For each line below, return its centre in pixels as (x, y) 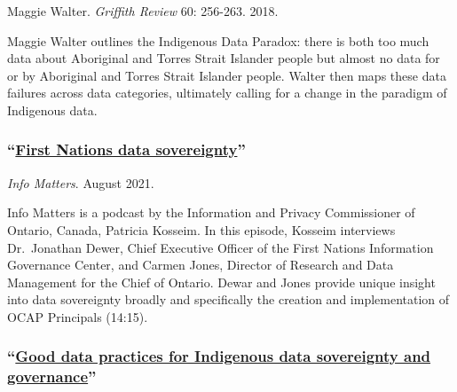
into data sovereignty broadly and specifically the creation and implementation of (228, 299)
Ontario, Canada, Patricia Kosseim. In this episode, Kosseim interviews (201, 229)
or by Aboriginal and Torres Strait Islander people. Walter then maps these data (227, 75)
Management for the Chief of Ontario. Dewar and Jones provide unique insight (221, 282)
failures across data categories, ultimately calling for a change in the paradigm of (227, 93)
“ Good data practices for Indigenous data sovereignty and (219, 356)
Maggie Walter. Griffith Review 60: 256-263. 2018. (143, 11)
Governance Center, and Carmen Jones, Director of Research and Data (201, 265)
